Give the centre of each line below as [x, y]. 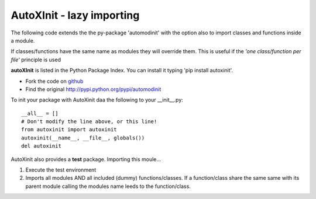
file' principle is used [36, 60]
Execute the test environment [61, 170]
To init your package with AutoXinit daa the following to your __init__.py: [97, 100]
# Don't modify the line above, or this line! [89, 122]
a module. [23, 40]
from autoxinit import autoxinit [69, 130]
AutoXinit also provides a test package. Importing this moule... [86, 159]
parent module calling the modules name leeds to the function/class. [108, 186]
